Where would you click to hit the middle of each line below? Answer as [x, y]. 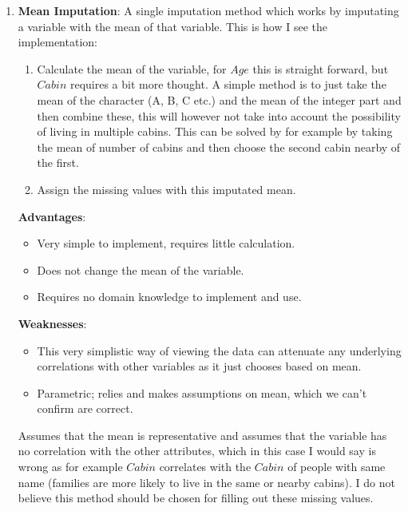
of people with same [337, 467]
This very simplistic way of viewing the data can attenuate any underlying [219, 350]
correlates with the [205, 467]
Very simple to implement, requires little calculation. [166, 243]
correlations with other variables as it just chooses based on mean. [199, 366]
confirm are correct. [85, 408]
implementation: [57, 42]
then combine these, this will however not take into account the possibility [219, 115]
